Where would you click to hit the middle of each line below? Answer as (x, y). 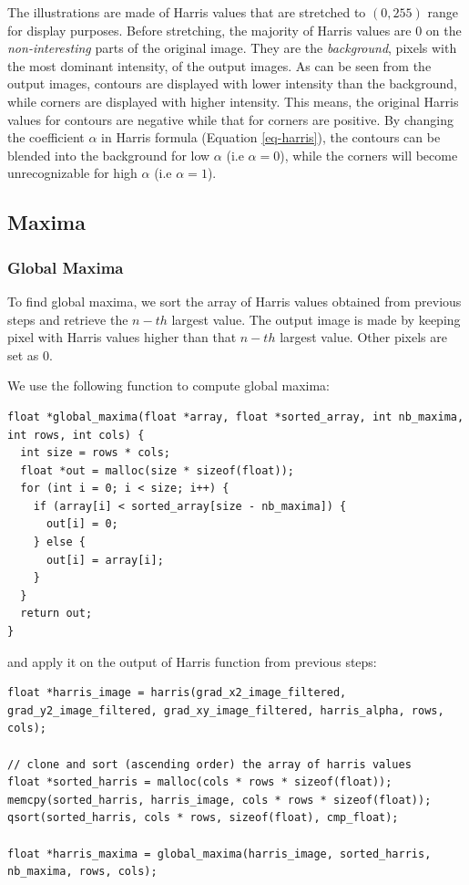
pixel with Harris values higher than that (122, 337)
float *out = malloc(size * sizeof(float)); (157, 470)
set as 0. (30, 354)
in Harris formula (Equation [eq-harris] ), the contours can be (271, 137)
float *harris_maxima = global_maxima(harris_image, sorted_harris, (219, 854)
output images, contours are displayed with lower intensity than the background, (232, 83)
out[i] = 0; (82, 524)
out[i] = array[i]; (105, 560)
